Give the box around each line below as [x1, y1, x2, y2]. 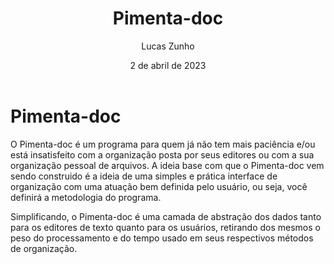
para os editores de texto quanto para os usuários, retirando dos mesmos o [10, 221, 321, 233]
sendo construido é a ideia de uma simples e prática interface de [10, 170, 278, 182]
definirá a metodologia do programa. [10, 191, 162, 203]
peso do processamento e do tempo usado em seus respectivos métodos [10, 232, 314, 244]
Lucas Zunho [141, 40, 195, 52]
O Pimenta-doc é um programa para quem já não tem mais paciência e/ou [10, 138, 316, 150]
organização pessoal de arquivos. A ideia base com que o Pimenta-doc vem [10, 159, 325, 171]
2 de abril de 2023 [129, 59, 207, 71]
